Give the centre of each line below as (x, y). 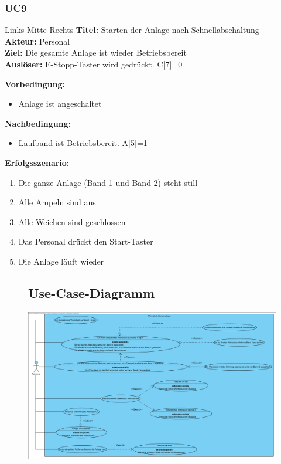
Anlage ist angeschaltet (60, 104)
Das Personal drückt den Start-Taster (86, 241)
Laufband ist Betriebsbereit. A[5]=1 (83, 143)
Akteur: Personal (37, 41)
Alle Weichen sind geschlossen (72, 221)
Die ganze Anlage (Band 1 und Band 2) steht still (108, 182)
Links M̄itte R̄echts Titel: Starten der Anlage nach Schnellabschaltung (132, 30)
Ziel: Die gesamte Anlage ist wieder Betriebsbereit (96, 53)
